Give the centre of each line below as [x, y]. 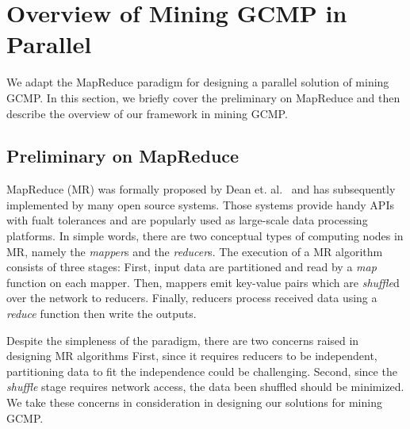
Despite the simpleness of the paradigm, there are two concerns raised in [183, 340]
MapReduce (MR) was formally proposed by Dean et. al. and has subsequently [201, 189]
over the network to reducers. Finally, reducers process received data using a [192, 298]
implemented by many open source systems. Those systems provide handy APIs [200, 204]
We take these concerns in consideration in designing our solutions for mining [194, 402]
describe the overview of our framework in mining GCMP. [147, 113]
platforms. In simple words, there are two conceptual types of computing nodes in [205, 236]
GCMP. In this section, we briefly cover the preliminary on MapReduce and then [203, 97]
